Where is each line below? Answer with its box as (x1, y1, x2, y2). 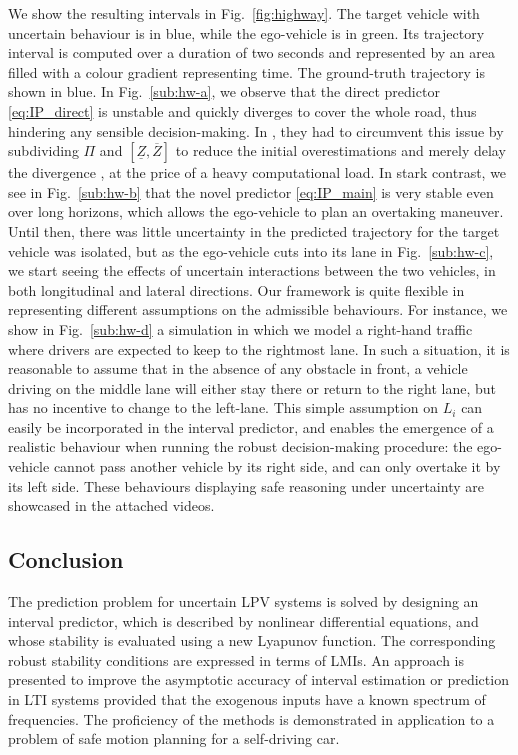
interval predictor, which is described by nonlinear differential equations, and (8, 610, 479, 631)
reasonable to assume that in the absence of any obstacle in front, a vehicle (8, 358, 468, 379)
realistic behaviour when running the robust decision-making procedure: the (8, 436, 473, 457)
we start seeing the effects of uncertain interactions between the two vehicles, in (8, 260, 496, 281)
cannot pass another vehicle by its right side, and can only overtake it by (53, 456, 501, 477)
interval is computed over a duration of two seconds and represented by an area (8, 42, 496, 63)
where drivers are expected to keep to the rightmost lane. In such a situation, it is (8, 338, 510, 359)
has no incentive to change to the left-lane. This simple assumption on (8, 397, 439, 418)
